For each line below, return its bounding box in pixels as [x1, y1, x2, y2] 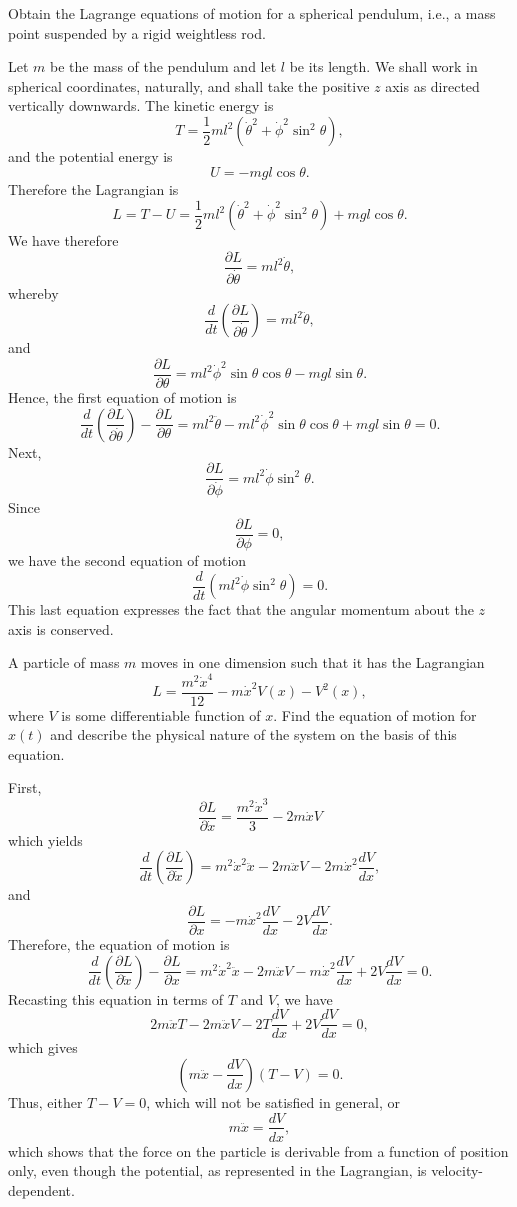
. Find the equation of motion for [273, 704, 477, 725]
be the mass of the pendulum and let [50, 56, 277, 77]
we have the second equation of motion [8, 550, 247, 571]
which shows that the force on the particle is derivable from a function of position [8, 1140, 509, 1161]
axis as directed [385, 75, 480, 96]
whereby [8, 282, 59, 303]
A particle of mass [8, 652, 120, 673]
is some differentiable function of [61, 704, 261, 725]
